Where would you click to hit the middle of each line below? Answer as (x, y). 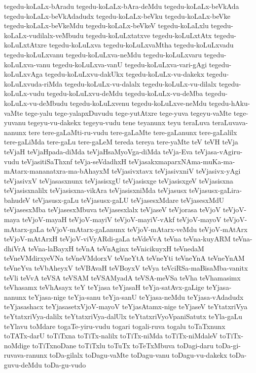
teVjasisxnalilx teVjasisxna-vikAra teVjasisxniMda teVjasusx (95, 190)
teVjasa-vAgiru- (219, 151)
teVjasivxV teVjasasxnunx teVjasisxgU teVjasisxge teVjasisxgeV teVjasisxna (119, 180)
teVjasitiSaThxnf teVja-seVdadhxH (74, 161)
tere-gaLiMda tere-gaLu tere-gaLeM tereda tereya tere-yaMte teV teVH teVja (121, 142)
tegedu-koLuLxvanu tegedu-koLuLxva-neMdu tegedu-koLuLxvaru (103, 54)
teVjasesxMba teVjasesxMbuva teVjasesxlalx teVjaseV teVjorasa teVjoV (112, 210)
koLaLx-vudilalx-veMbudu (44, 35)
